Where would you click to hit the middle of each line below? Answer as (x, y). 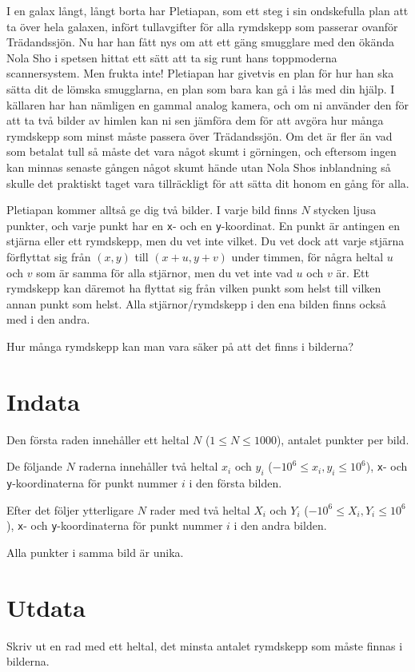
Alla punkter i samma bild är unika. (95, 552)
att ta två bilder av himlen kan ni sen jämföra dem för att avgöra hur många (195, 120)
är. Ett (353, 272)
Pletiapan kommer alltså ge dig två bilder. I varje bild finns (152, 210)
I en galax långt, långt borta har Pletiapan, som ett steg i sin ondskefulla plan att (207, 10)
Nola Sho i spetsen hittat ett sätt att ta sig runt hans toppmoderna (172, 57)
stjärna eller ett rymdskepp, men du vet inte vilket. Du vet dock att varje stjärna (206, 241)
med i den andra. (48, 319)
